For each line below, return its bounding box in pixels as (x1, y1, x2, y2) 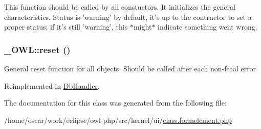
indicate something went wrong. (158, 21, 257, 32)
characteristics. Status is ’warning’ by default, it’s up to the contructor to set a (4, 11, 252, 22)
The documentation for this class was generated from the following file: (4, 97, 227, 108)
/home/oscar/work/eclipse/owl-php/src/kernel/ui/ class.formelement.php (4, 114, 232, 125)
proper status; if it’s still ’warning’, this (4, 21, 128, 32)
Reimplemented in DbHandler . (4, 80, 100, 91)
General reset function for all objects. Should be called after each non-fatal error (4, 63, 256, 73)
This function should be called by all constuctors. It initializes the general (4, 2, 235, 12)
